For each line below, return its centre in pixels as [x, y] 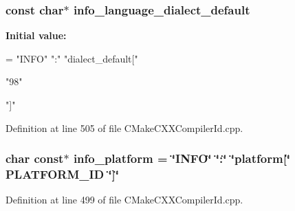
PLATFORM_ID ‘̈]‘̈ [63, 174]
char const [35, 158]
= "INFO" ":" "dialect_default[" [72, 58]
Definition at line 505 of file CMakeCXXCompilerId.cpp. [124, 127]
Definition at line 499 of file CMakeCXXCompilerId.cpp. [124, 200]
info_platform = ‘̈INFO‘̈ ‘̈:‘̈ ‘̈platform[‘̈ [182, 158]
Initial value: [36, 35]
